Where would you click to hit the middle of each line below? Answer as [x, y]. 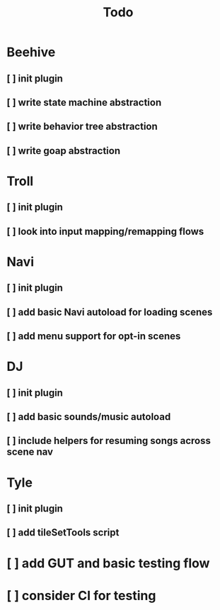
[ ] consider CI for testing [81, 595]
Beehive [31, 52]
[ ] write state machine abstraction [84, 102]
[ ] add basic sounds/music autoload [89, 417]
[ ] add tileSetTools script [63, 533]
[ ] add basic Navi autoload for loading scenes [110, 312]
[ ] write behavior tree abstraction [82, 127]
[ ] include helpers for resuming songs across [109, 441]
